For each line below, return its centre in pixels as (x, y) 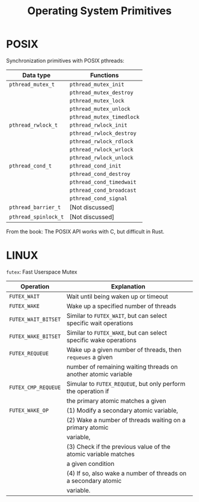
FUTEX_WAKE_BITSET (35, 336)
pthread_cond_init (95, 166)
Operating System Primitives (99, 11)
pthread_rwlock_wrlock (102, 149)
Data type (36, 75)
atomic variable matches (101, 454)
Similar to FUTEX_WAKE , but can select (117, 333)
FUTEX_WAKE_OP (29, 410)
